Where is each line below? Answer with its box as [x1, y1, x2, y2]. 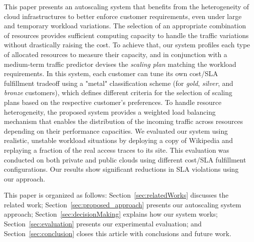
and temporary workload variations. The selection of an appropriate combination [4, 20, 246, 31]
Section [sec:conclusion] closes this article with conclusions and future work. [4, 228, 232, 238]
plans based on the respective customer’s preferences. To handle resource [4, 97, 222, 107]
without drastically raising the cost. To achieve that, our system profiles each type [4, 40, 250, 50]
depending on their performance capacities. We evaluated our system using [4, 125, 228, 136]
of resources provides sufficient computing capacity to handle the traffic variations [4, 30, 249, 40]
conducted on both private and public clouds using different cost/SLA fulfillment [4, 154, 246, 164]
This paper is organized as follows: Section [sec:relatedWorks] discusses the [4, 190, 229, 200]
